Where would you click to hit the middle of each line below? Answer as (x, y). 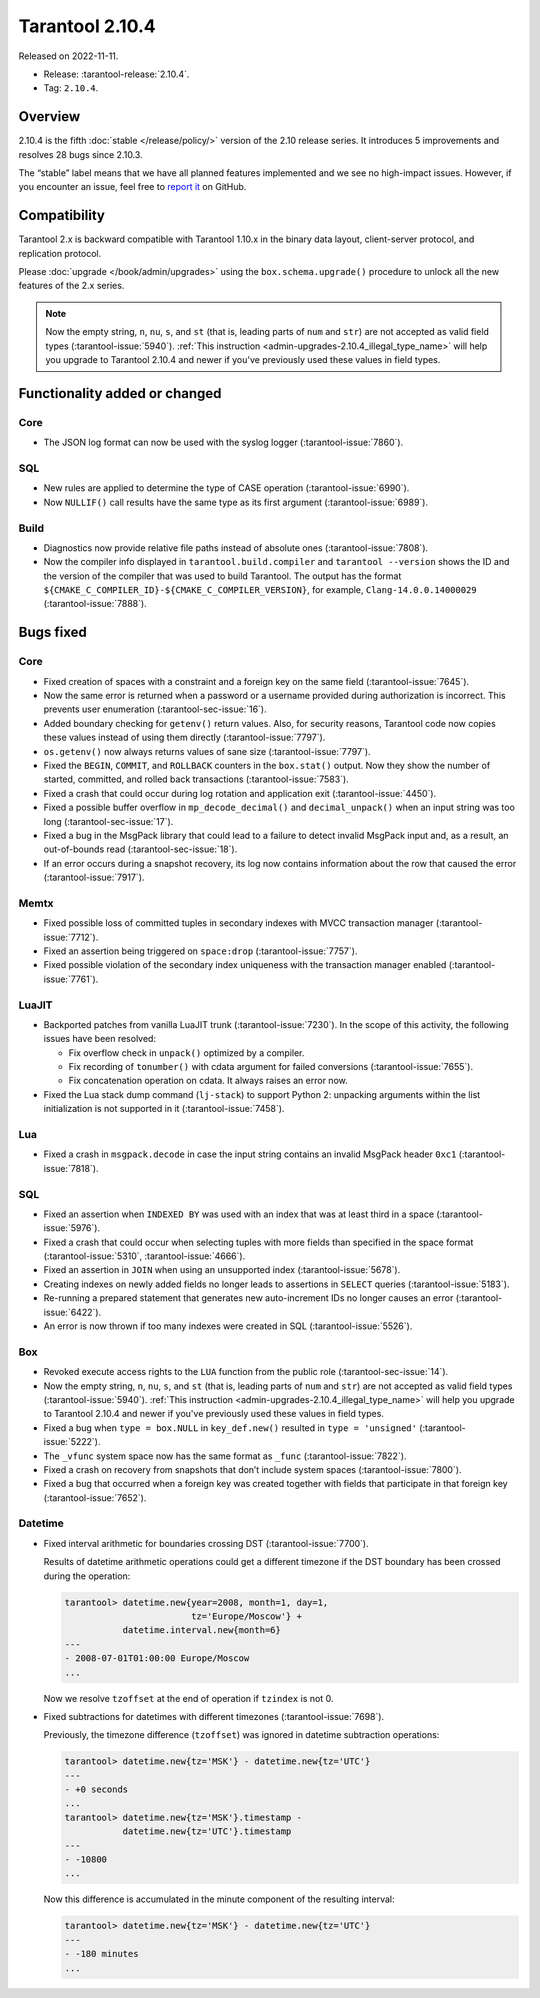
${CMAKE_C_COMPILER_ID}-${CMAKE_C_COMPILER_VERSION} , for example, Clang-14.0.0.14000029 (260, 590)
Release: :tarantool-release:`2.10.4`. (116, 74)
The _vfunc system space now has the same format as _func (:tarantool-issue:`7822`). (225, 1456)
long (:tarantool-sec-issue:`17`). (108, 821)
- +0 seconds (96, 1789)
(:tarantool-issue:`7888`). (95, 604)
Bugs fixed (52, 632)
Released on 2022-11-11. (68, 56)
